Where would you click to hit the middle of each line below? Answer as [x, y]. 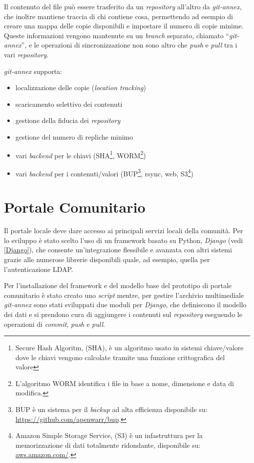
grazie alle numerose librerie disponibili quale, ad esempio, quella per [107, 259]
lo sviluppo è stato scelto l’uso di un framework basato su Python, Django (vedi [124, 240]
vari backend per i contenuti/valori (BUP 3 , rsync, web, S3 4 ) [104, 172]
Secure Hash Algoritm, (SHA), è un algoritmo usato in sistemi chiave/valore [129, 348]
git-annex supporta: [33, 71]
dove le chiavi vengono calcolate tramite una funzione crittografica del [120, 357]
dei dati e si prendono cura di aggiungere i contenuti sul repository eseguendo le [123, 314]
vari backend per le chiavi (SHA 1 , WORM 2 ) [81, 154]
